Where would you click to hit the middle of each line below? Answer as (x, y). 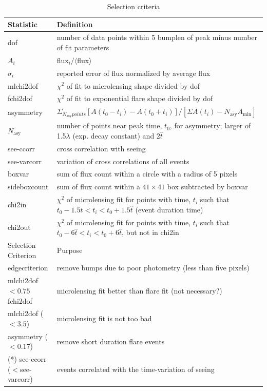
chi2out (19, 227)
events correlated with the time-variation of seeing (136, 369)
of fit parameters (83, 47)
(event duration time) (169, 209)
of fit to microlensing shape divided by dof (133, 85)
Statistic (23, 24)
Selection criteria (133, 6)
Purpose (70, 250)
